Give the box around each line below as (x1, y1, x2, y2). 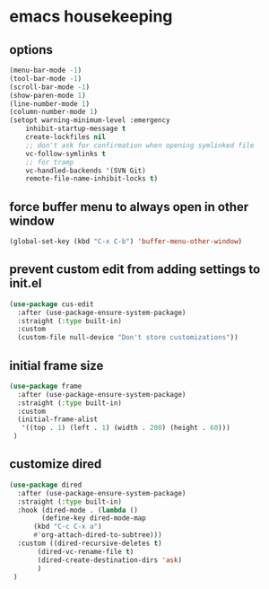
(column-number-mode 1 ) (9, 108, 99, 117)
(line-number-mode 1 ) (9, 99, 91, 109)
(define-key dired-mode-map (41, 514, 146, 523)
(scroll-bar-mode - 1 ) (9, 83, 91, 92)
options (9, 42, 54, 57)
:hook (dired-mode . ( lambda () (17, 505, 139, 514)
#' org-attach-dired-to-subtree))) (32, 531, 163, 540)
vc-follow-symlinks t (25, 149, 106, 158)
